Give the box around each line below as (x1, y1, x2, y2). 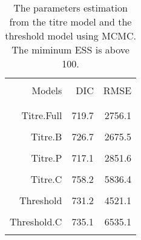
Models (31, 83, 62, 97)
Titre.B (30, 129, 62, 143)
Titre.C (30, 172, 62, 186)
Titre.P (31, 151, 62, 165)
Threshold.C (10, 214, 62, 228)
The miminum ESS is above (11, 43, 130, 57)
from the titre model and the (9, 15, 132, 29)
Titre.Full (21, 108, 62, 122)
